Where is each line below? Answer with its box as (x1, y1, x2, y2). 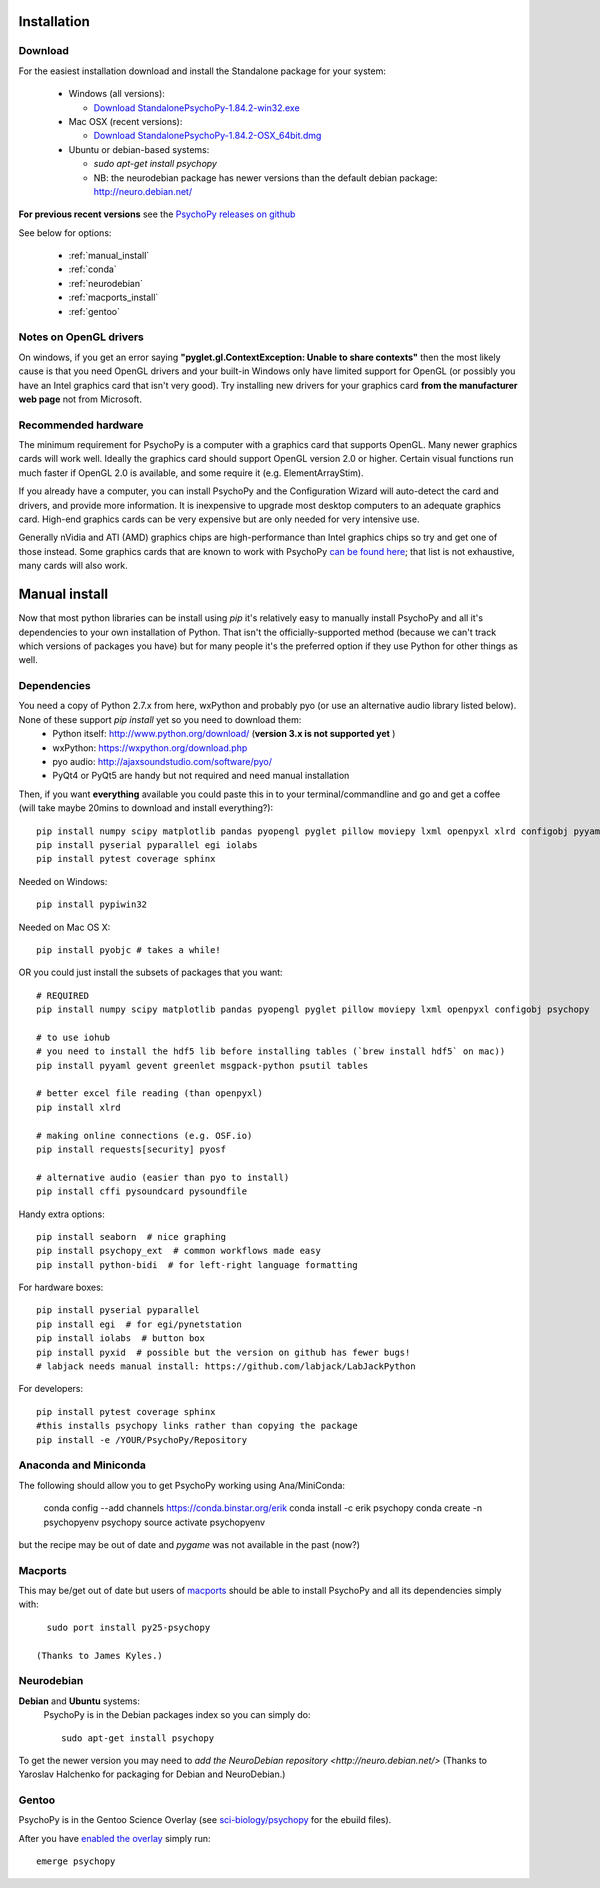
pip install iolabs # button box (36, 1333, 205, 1344)
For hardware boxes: (18, 1281, 104, 1294)
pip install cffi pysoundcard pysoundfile (36, 1186, 248, 1197)
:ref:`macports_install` (68, 291, 159, 304)
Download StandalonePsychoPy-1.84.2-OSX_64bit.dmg (93, 130, 322, 142)
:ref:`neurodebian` (68, 277, 144, 289)
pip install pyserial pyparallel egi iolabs (36, 839, 259, 850)
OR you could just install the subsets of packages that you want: (18, 966, 284, 979)
